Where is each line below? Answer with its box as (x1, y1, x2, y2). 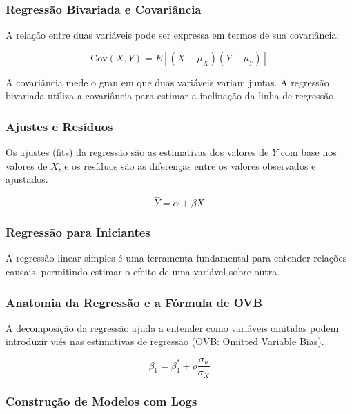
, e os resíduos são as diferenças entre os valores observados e (58, 158, 316, 172)
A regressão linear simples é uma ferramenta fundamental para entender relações (6, 250, 347, 265)
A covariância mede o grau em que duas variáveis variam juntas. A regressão (6, 75, 329, 89)
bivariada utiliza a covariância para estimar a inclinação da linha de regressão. (6, 88, 337, 103)
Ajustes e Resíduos (6, 117, 113, 135)
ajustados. (6, 172, 48, 186)
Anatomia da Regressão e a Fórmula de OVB (6, 293, 262, 310)
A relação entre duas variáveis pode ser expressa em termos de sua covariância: (6, 28, 340, 42)
